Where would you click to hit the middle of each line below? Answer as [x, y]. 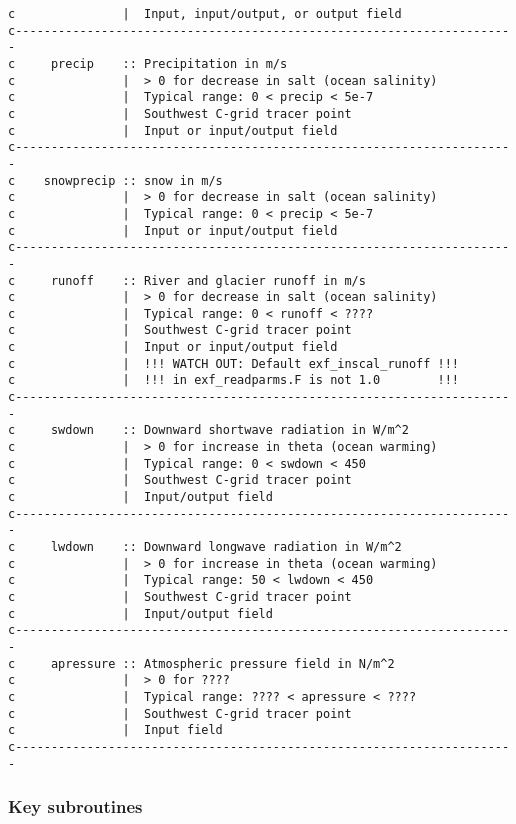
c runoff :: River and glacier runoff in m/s [187, 280]
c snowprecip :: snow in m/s [115, 180]
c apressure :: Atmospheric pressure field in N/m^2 [201, 663]
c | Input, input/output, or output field [205, 14]
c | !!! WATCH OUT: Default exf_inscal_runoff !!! [234, 363]
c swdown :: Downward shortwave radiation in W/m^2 [208, 430]
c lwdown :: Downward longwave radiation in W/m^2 [205, 547]
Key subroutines [75, 806]
